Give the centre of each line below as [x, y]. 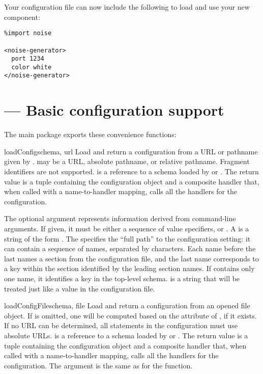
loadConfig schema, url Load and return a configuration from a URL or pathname [131, 151]
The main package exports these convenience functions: [90, 134]
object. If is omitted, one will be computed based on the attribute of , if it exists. [130, 315]
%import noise [28, 33]
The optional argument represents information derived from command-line [120, 218]
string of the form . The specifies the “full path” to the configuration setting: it [127, 238]
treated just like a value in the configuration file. [80, 288]
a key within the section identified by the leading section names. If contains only [129, 268]
